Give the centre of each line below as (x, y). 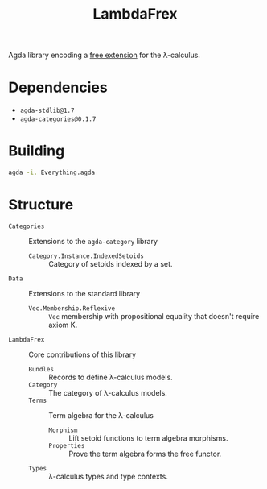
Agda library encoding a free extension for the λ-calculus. (105, 55)
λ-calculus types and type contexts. (109, 476)
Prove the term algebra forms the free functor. (145, 454)
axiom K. (63, 325)
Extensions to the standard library (84, 293)
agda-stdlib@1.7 (47, 111)
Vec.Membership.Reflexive (72, 308)
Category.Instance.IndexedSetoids (86, 256)
